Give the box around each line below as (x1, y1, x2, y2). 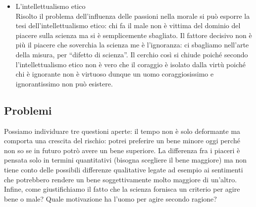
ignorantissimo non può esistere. (15, 78, 113, 88)
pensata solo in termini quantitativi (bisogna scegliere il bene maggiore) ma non (4, 155, 247, 165)
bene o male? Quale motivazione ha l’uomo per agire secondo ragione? (4, 193, 217, 204)
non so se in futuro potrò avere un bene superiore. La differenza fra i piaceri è (4, 145, 240, 155)
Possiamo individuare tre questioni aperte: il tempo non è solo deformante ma (4, 125, 241, 136)
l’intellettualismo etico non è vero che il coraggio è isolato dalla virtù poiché (15, 59, 246, 69)
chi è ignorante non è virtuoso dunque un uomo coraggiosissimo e (15, 69, 214, 79)
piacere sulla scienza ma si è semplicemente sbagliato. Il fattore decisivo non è (15, 30, 252, 40)
